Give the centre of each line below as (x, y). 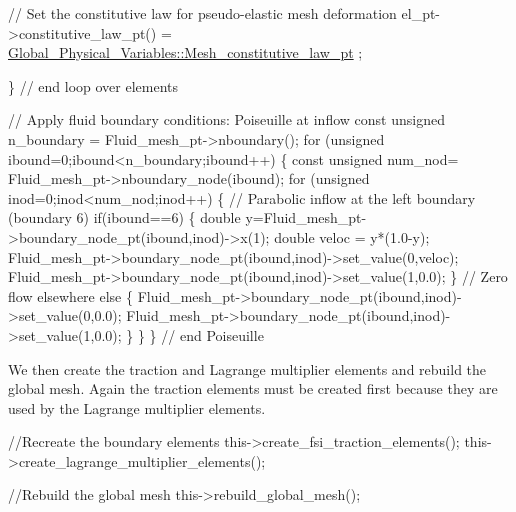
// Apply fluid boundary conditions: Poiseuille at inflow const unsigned (226, 119)
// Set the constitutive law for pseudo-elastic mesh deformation (202, 13)
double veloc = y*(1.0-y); (352, 236)
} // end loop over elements (93, 85)
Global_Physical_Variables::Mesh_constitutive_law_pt (181, 52)
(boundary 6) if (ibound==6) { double (124, 217)
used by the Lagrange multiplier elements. (137, 407)
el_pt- (421, 13)
